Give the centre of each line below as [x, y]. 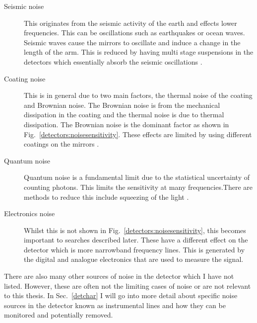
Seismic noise [24, 6]
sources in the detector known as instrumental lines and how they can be [115, 305]
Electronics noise [30, 213]
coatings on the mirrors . [62, 144]
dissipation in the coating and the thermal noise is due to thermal [124, 115]
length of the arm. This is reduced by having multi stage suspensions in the [139, 52]
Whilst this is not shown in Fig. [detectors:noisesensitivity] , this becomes [135, 230]
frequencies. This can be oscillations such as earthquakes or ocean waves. [134, 33]
